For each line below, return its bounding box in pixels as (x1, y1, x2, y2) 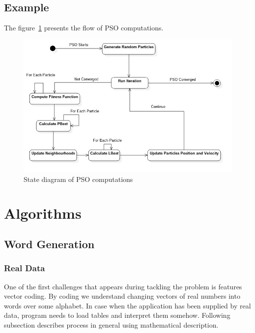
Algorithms (4, 203, 82, 223)
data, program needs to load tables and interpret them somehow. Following (4, 310, 230, 320)
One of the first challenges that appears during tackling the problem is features (4, 281, 242, 291)
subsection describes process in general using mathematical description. (4, 320, 219, 330)
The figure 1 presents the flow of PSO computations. (4, 23, 164, 33)
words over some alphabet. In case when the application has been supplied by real (4, 300, 251, 310)
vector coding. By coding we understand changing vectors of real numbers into (4, 291, 240, 301)
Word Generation (4, 236, 95, 252)
